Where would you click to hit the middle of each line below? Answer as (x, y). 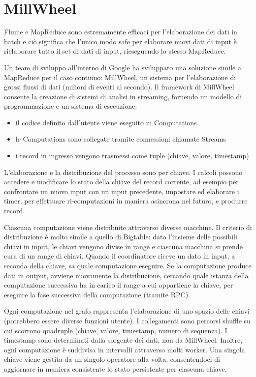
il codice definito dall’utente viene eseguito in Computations (106, 122)
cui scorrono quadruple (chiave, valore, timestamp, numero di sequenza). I (116, 330)
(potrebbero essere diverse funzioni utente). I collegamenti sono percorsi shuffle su (127, 320)
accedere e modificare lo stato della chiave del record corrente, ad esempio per (121, 182)
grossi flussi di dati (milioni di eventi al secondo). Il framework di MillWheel (119, 87)
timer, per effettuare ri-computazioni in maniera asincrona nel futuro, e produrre (126, 201)
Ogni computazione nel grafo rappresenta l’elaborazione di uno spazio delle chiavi (127, 311)
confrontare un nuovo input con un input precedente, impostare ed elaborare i (122, 191)
